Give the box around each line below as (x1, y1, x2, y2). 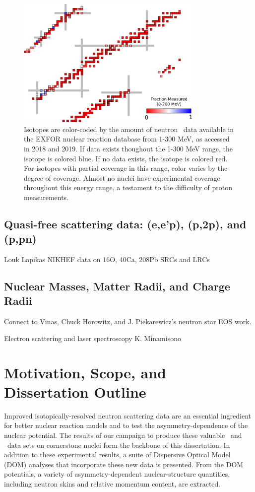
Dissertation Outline (4, 381, 146, 402)
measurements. (24, 192, 69, 202)
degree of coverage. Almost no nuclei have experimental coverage (24, 172, 220, 183)
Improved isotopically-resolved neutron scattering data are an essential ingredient (4, 410, 252, 421)
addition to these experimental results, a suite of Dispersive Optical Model (4, 449, 231, 460)
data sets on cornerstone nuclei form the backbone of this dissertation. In (7, 439, 230, 450)
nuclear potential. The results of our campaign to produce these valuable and (4, 429, 242, 440)
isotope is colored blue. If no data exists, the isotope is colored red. (24, 153, 228, 163)
